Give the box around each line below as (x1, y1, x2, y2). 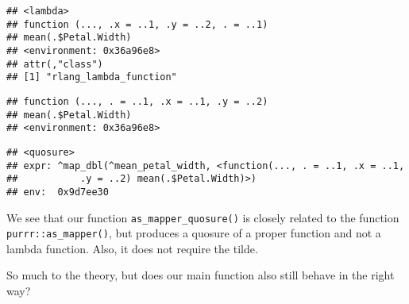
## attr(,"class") (6, 58, 103, 70)
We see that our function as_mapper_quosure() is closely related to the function (6, 209, 399, 225)
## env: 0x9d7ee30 (6, 186, 109, 198)
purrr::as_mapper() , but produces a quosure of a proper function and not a (6, 225, 381, 241)
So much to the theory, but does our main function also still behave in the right (6, 267, 395, 283)
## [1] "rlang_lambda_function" (6, 71, 177, 83)
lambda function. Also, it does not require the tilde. (6, 240, 258, 256)
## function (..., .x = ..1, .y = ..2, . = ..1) (6, 18, 268, 30)
